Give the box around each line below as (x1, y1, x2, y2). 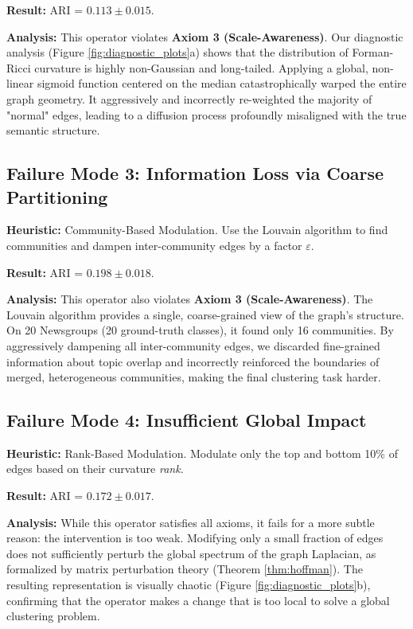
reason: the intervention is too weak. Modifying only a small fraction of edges (6, 529, 384, 546)
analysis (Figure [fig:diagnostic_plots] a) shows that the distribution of (6, 44, 349, 61)
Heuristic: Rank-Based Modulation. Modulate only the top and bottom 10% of (6, 444, 398, 461)
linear (6, 75, 34, 92)
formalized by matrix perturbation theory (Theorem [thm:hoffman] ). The (6, 561, 363, 577)
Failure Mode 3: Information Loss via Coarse (6, 161, 384, 186)
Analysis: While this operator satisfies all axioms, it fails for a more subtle (6, 514, 375, 530)
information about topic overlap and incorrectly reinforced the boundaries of (6, 353, 380, 369)
